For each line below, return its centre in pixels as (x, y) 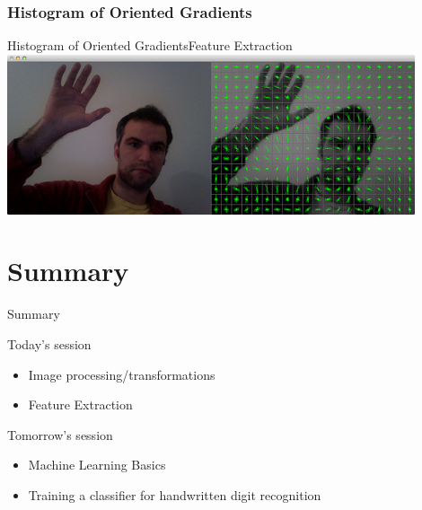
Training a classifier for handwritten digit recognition (175, 494)
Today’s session (49, 343)
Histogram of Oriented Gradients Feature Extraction (150, 45)
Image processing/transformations (122, 374)
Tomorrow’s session (60, 434)
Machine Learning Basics (97, 465)
